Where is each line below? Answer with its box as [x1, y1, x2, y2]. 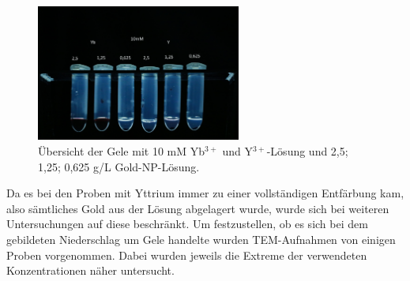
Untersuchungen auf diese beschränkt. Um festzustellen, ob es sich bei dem [6, 215, 368, 232]
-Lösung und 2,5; [266, 143, 348, 159]
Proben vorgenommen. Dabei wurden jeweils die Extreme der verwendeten [6, 246, 367, 263]
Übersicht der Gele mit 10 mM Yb [38, 143, 205, 159]
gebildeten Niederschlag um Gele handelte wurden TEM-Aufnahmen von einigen [6, 230, 396, 247]
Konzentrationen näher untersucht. [6, 262, 175, 279]
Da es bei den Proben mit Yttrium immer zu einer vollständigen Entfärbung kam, [6, 185, 404, 201]
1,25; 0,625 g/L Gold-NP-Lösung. [38, 158, 200, 174]
